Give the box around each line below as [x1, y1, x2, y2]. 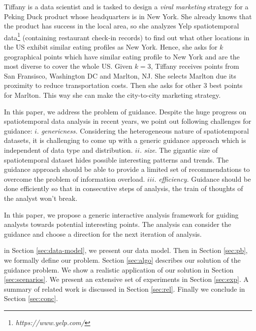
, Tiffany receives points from [151, 61, 239, 71]
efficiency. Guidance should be [159, 173, 251, 184]
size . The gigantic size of [144, 144, 218, 155]
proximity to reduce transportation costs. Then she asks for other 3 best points [4, 80, 243, 90]
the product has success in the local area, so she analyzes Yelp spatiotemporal [4, 21, 239, 31]
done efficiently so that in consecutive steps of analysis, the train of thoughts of [4, 183, 243, 193]
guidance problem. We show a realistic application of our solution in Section [4, 264, 234, 275]
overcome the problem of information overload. [4, 173, 145, 184]
